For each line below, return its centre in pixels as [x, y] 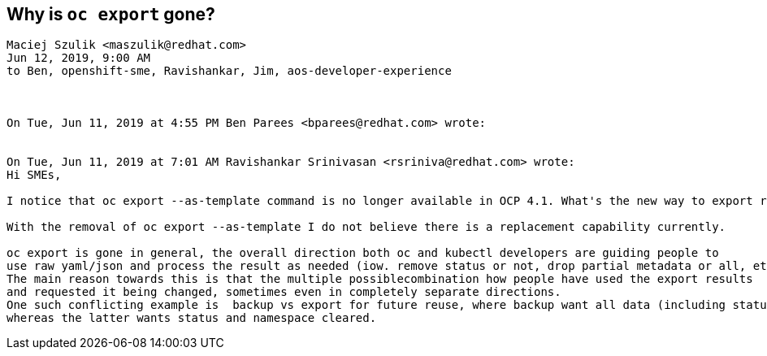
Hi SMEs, [34, 175]
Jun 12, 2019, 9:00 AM [79, 58]
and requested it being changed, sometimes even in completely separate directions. [284, 292]
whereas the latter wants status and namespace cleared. [192, 318]
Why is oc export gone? [111, 14]
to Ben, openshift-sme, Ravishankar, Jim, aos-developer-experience [229, 71]
